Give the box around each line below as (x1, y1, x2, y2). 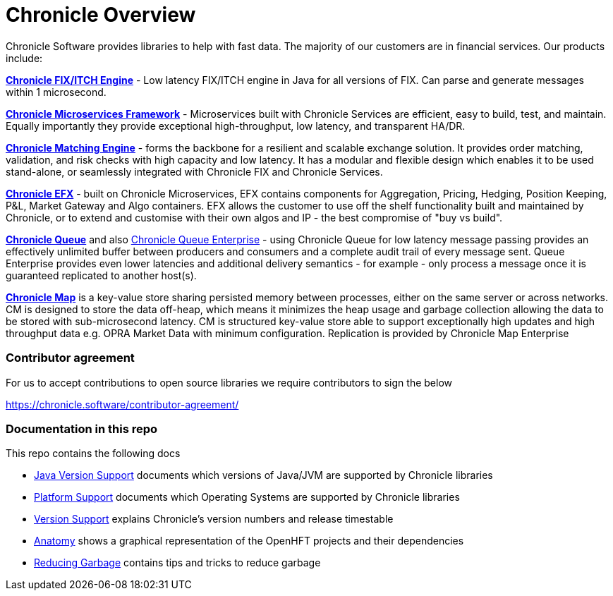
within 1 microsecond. (6, 85, 107, 98)
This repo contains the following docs (6, 447, 181, 460)
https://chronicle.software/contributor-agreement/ (6, 398, 239, 410)
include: (6, 51, 43, 64)
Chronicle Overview (6, 3, 196, 27)
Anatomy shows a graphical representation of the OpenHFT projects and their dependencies (34, 535, 464, 547)
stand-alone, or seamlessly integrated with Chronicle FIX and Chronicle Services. (6, 165, 383, 178)
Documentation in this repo (6, 421, 158, 436)
